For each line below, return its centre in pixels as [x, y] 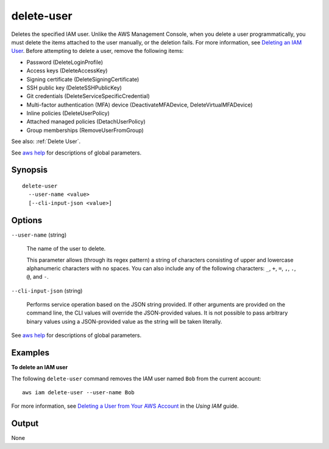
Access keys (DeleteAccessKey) [67, 71]
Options [27, 220]
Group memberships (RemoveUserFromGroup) [85, 130]
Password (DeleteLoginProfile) [65, 62]
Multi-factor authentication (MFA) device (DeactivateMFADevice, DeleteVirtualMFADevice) [140, 105]
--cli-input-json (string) [47, 291]
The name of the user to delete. [66, 249]
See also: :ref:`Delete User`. [46, 141]
